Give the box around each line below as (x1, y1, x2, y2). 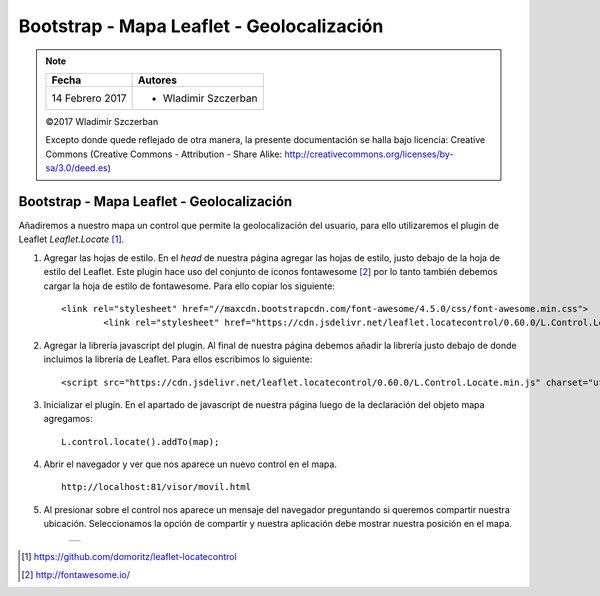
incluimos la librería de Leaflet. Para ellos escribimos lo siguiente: (43, 353, 313, 365)
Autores (137, 73, 177, 87)
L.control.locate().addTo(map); (61, 436, 220, 447)
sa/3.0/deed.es (45, 162, 109, 174)
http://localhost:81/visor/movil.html (61, 481, 252, 493)
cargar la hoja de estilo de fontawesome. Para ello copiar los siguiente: (43, 280, 335, 292)
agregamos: (43, 413, 94, 425)
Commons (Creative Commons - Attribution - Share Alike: (45, 148, 283, 160)
